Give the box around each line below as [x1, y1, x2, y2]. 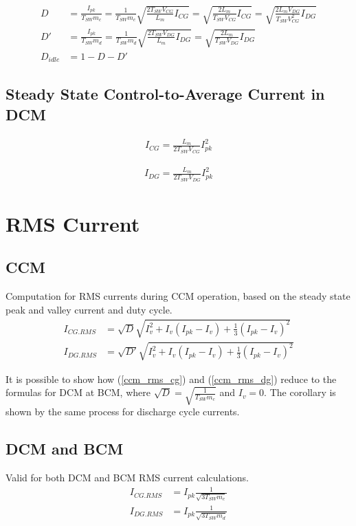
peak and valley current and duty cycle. [5, 302, 173, 316]
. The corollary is [264, 385, 336, 399]
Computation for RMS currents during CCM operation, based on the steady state [5, 289, 351, 303]
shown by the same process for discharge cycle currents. [5, 404, 240, 419]
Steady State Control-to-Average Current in [5, 83, 325, 105]
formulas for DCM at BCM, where [5, 385, 151, 399]
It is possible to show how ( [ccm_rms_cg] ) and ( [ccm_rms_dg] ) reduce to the [5, 371, 337, 386]
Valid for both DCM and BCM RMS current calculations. [5, 470, 249, 485]
